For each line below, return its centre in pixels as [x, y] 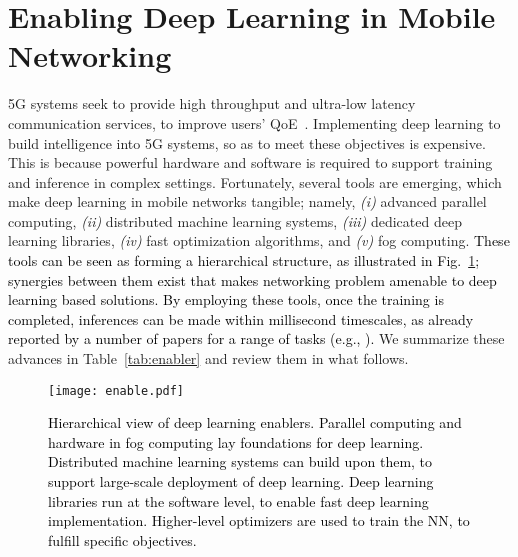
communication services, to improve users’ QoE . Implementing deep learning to [254, 122]
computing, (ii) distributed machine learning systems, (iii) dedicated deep [235, 220]
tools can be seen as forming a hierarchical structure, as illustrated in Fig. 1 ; [244, 260]
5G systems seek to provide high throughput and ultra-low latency [212, 103]
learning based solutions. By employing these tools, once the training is [226, 299]
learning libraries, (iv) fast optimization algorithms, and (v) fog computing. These [259, 240]
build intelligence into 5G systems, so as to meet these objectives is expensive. [247, 142]
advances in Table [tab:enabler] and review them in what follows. [208, 358]
